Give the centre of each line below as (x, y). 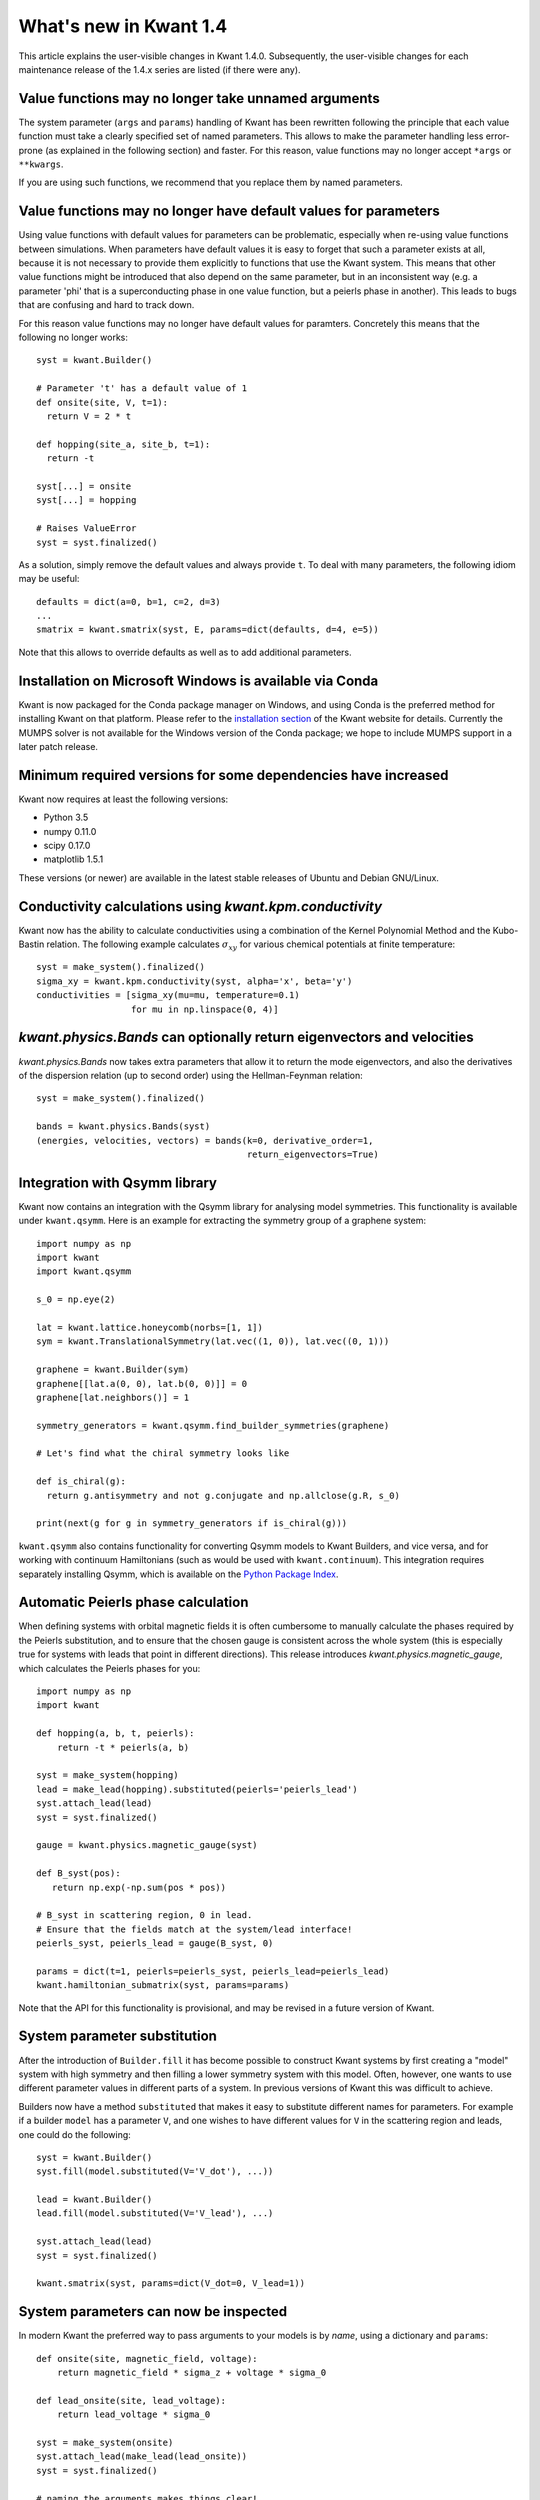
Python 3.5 (66, 817)
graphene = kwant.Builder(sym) (113, 1369)
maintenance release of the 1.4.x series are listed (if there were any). (159, 69)
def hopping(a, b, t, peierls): (115, 1733)
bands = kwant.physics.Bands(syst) (123, 1126)
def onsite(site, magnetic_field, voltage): (147, 2358)
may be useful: (49, 579)
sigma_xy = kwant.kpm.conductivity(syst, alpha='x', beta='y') (194, 981)
